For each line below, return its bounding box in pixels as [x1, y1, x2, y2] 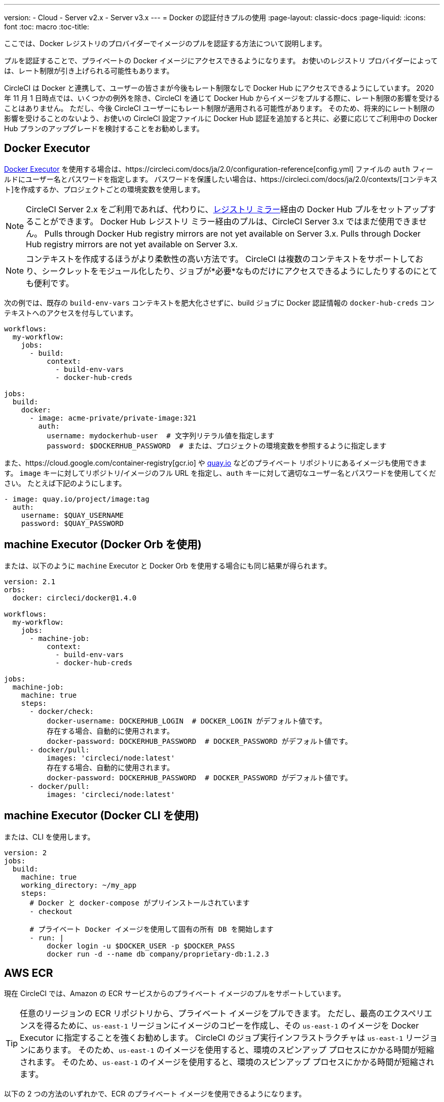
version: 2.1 [4, 577, 56, 586]
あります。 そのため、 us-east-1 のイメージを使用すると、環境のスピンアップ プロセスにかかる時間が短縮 [36, 1045, 434, 1055]
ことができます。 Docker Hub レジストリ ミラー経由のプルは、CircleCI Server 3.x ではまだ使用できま [34, 216, 419, 226]
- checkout [29, 907, 72, 916]
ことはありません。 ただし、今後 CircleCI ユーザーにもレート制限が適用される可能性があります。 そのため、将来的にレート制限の [4, 104, 435, 112]
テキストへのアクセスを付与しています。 [4, 308, 138, 317]
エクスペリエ [384, 1008, 432, 1019]
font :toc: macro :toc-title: [4, 22, 89, 31]
